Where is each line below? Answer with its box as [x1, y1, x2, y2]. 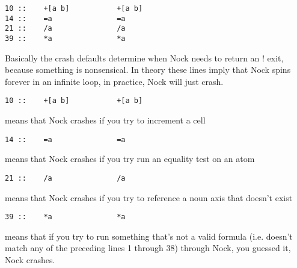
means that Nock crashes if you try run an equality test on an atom [5, 152, 255, 165]
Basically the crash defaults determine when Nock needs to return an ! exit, [5, 51, 284, 64]
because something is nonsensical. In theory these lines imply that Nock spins [5, 63, 291, 76]
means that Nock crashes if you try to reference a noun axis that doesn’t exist [5, 191, 293, 204]
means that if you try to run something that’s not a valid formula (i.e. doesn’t [5, 229, 293, 242]
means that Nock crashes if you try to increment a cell [5, 114, 206, 126]
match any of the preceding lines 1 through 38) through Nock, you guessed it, [5, 242, 291, 254]
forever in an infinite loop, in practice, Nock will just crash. [5, 75, 224, 87]
